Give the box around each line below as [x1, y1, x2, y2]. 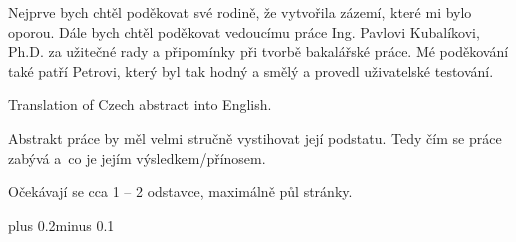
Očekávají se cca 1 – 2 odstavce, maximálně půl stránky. [8, 181, 353, 202]
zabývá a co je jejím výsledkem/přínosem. [8, 147, 266, 168]
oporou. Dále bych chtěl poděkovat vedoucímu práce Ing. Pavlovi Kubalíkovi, [8, 21, 480, 42]
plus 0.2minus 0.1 [8, 214, 115, 235]
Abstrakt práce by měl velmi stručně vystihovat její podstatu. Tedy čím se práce [8, 127, 502, 148]
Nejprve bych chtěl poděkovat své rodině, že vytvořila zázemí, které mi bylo [8, 2, 472, 22]
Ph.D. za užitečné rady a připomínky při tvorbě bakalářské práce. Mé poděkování [8, 41, 509, 62]
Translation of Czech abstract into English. [8, 94, 272, 115]
